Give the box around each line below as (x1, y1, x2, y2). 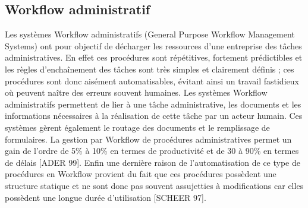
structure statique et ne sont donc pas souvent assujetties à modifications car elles (5, 179, 304, 191)
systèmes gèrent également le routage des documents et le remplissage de (5, 121, 270, 133)
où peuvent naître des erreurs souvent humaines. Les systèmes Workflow (5, 86, 268, 99)
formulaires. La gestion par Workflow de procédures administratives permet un (5, 133, 292, 145)
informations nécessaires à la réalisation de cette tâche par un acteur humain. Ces (5, 109, 303, 122)
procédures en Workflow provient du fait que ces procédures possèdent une (5, 168, 276, 180)
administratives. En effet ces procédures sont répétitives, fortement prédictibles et (5, 51, 303, 64)
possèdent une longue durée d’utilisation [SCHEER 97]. (5, 191, 206, 203)
